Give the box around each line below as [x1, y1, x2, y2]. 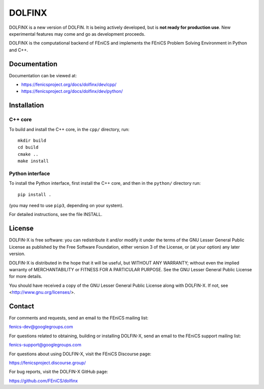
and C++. [9, 47, 28, 53]
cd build [18, 145, 39, 150]
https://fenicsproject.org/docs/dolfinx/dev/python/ [21, 88, 123, 94]
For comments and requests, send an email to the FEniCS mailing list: [9, 315, 149, 321]
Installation [9, 101, 44, 109]
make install [18, 158, 49, 164]
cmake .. [18, 151, 39, 157]
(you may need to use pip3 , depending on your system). [9, 203, 124, 209]
